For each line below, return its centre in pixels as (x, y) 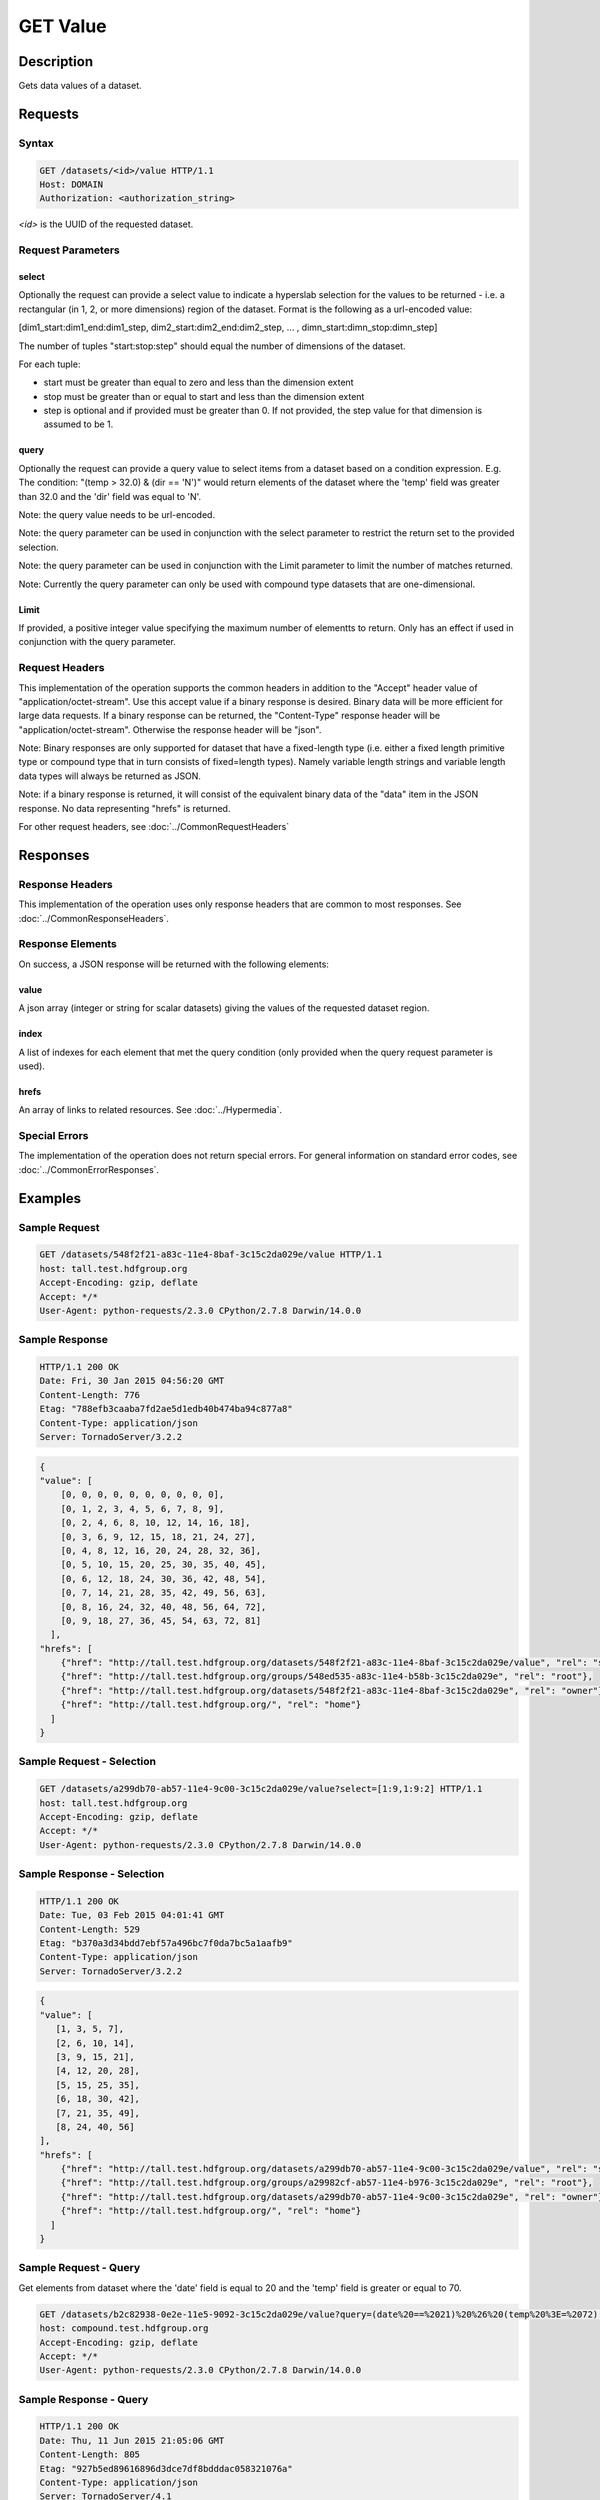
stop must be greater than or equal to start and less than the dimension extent (204, 396)
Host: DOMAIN (71, 184)
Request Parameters (69, 250)
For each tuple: (49, 364)
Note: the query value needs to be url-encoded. (116, 515)
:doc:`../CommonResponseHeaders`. (94, 918)
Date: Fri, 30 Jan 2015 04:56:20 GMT (132, 1381)
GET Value (62, 26)
